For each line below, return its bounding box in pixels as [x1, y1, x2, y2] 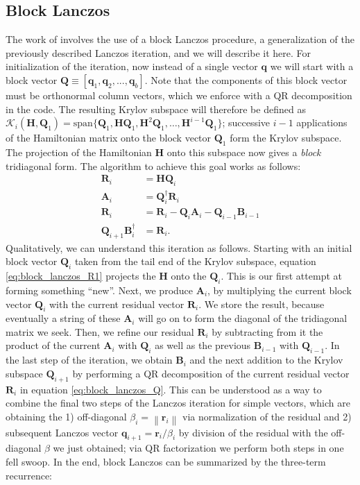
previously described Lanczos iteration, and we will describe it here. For [6, 45, 311, 60]
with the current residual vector [49, 296, 185, 311]
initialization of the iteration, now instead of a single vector [6, 59, 258, 74]
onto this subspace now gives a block [166, 144, 321, 159]
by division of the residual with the [178, 425, 328, 439]
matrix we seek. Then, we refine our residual [6, 324, 194, 339]
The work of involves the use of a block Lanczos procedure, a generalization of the [6, 32, 355, 46]
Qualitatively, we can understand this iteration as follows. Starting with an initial [6, 240, 352, 255]
